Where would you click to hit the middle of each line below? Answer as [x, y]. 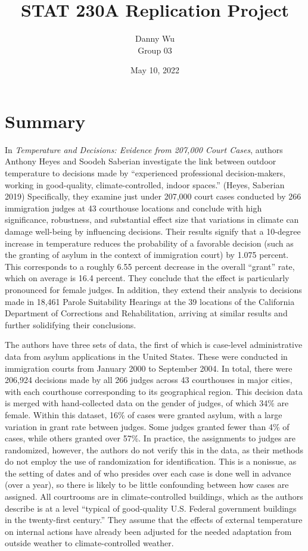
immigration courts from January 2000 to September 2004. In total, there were [149, 368]
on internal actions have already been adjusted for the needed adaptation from [148, 531]
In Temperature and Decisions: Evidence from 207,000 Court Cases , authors [144, 149]
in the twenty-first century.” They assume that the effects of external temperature [154, 520]
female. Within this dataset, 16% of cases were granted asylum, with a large [144, 414]
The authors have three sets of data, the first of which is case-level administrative [154, 345]
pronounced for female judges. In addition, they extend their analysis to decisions [153, 289]
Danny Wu [155, 38]
